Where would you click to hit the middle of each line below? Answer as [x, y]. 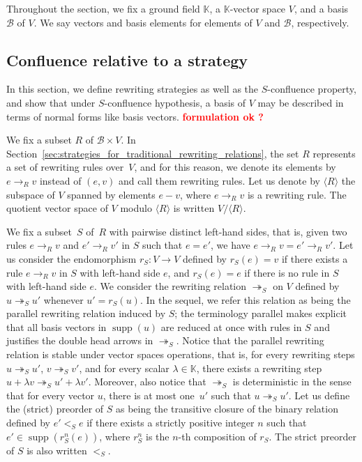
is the [158, 436]
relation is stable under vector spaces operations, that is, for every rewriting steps [181, 354]
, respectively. [320, 22]
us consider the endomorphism [71, 258]
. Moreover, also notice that [147, 382]
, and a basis [321, 8]
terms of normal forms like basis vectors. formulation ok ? [135, 116]
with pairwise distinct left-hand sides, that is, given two [228, 231]
